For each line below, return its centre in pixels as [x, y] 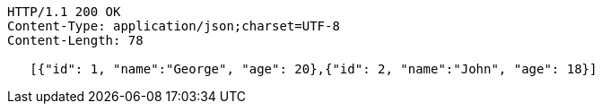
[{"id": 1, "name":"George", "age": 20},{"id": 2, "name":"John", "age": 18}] [314, 69]
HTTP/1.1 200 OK [64, 12]
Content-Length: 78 [75, 40]
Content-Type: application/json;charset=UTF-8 [174, 26]
